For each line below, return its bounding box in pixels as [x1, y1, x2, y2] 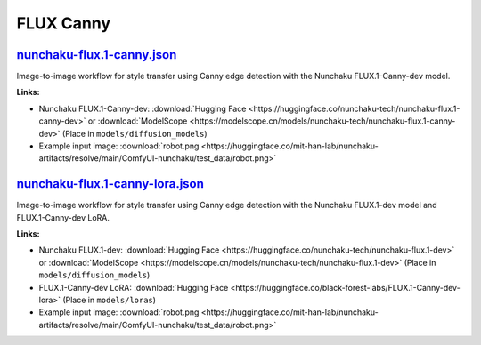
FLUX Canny [16, 13, 111, 33]
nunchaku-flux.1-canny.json [16, 47, 177, 62]
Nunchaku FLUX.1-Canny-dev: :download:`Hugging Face [38, 103, 247, 114]
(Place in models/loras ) [62, 294, 156, 306]
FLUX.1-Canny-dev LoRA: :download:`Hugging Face [38, 282, 229, 293]
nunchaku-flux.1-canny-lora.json [16, 176, 205, 191]
